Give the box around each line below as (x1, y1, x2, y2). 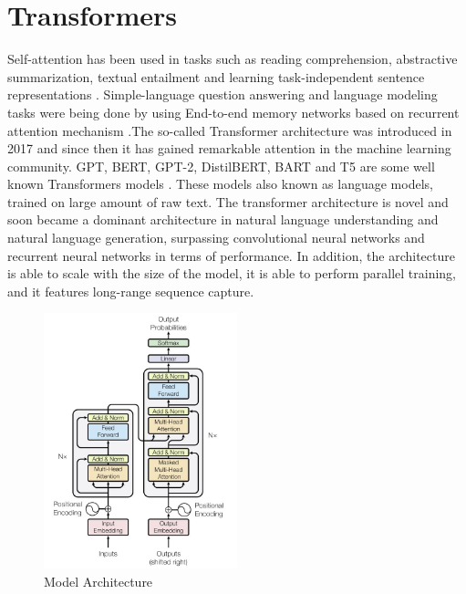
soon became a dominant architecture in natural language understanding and (7, 210, 439, 229)
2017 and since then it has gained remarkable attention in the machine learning (7, 139, 451, 158)
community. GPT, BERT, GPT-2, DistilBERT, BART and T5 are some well (7, 156, 435, 175)
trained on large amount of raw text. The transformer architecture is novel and (7, 192, 449, 211)
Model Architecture (44, 571, 153, 590)
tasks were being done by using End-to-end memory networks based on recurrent (7, 102, 460, 121)
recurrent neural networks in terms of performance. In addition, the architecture (7, 245, 455, 265)
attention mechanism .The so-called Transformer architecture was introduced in (7, 120, 452, 140)
